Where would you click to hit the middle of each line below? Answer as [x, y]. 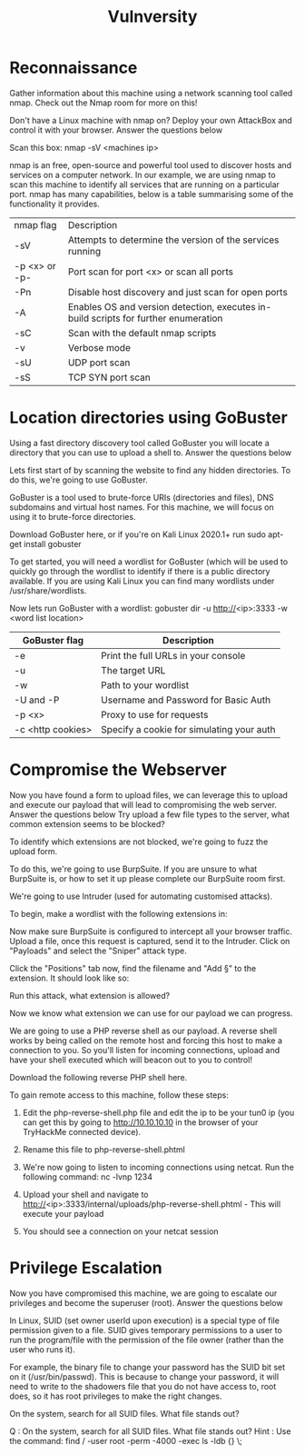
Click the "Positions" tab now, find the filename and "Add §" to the [133, 968]
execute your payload [63, 1213]
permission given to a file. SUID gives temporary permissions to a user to [146, 1330]
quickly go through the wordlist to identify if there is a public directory [140, 571]
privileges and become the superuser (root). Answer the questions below [146, 1302]
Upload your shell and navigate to [85, 1194]
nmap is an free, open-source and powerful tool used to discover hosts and [151, 164]
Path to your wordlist [145, 685]
